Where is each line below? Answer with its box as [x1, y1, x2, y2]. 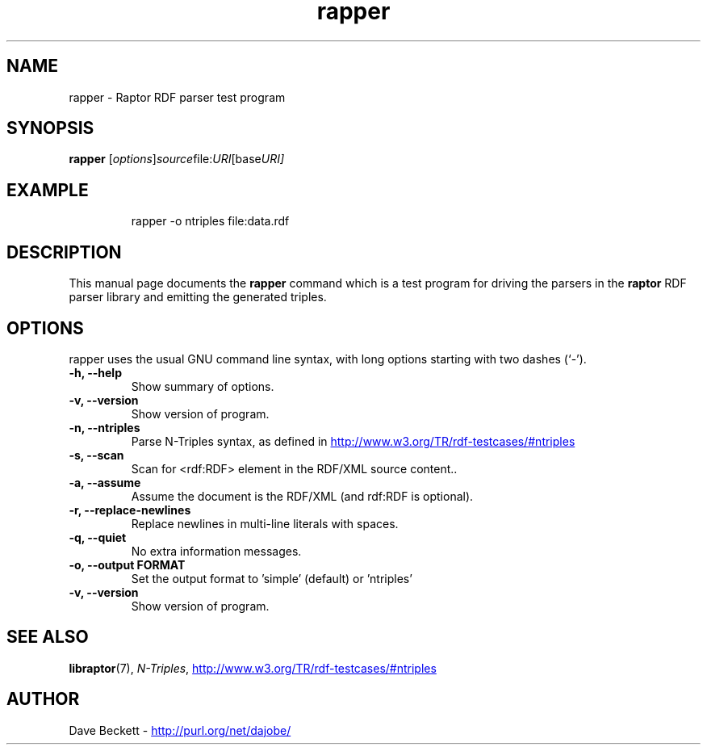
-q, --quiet [69, 530, 127, 544]
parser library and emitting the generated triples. [69, 290, 327, 304]
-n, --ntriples [69, 420, 140, 434]
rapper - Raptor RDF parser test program [69, 90, 286, 104]
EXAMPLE [6, 179, 89, 200]
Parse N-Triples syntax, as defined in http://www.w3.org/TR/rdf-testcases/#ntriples [131, 434, 575, 448]
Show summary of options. [131, 379, 274, 393]
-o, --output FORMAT [69, 557, 186, 572]
